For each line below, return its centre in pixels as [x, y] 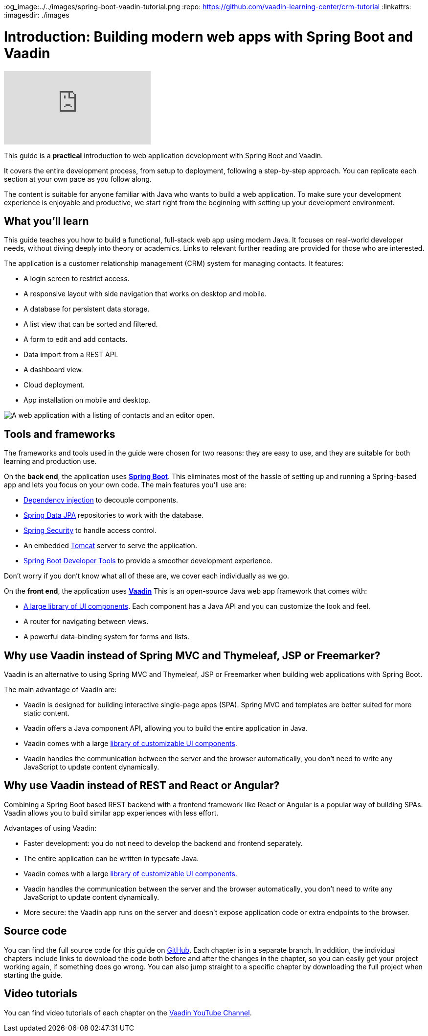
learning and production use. [50, 461]
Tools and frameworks [60, 434]
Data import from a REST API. [71, 355]
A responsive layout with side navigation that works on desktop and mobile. [145, 294]
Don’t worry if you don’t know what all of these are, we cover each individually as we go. [147, 576]
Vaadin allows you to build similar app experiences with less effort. [111, 813]
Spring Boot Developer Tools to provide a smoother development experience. [148, 561]
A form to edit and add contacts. [76, 339]
